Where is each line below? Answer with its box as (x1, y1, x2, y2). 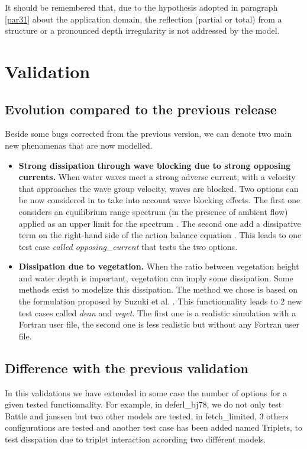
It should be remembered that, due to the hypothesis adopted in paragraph (5, 1, 278, 13)
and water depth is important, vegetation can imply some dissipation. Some (18, 271, 293, 284)
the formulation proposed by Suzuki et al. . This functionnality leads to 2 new (18, 295, 302, 307)
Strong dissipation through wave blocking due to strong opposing (18, 159, 291, 171)
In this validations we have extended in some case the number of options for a (5, 386, 287, 399)
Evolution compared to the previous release (5, 100, 277, 118)
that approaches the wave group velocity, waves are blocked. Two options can (18, 182, 299, 194)
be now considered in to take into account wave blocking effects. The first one (18, 194, 300, 206)
